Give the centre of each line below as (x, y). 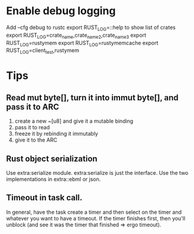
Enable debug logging (61, 11)
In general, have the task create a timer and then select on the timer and (94, 212)
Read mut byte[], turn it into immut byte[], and (92, 97)
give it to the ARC (36, 140)
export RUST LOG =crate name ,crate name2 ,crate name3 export (76, 36)
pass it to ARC (33, 107)
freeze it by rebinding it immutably (56, 134)
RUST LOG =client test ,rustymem (43, 51)
